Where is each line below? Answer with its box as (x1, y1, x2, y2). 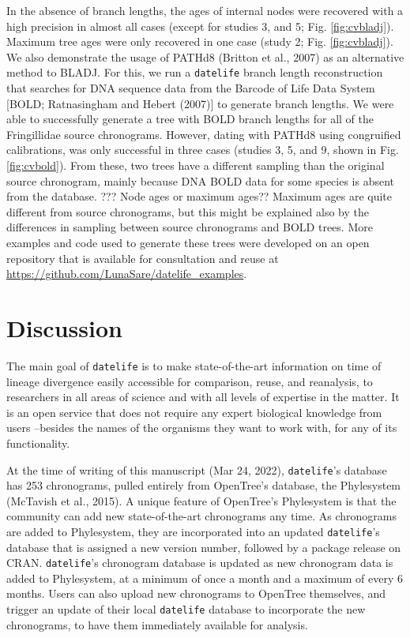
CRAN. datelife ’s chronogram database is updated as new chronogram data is (6, 554, 393, 571)
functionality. (6, 434, 70, 451)
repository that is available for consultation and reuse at (6, 250, 279, 266)
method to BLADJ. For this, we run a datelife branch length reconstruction (6, 64, 383, 81)
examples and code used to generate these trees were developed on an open (6, 234, 370, 250)
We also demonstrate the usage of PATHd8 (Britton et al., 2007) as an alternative (6, 48, 404, 65)
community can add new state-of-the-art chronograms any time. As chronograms (6, 508, 397, 524)
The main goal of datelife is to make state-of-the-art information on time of (6, 357, 382, 373)
